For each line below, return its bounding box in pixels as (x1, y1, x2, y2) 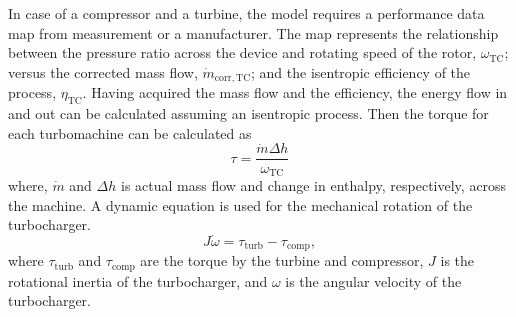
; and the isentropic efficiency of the (251, 61, 471, 82)
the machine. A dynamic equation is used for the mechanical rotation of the (8, 194, 473, 215)
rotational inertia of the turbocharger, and (8, 270, 268, 291)
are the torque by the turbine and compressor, (140, 250, 424, 271)
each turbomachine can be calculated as (8, 122, 252, 143)
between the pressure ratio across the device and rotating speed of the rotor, (8, 42, 477, 63)
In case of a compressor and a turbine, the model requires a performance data (8, 3, 485, 23)
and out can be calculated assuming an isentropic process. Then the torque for (8, 103, 489, 124)
